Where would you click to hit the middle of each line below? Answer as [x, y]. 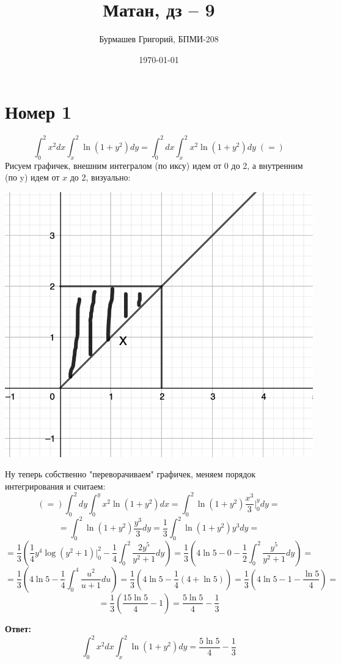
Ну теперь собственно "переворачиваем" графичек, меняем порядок [130, 474]
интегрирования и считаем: [55, 486]
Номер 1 [38, 112]
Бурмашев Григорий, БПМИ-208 [159, 39]
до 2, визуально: [100, 177]
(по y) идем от [32, 177]
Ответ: [18, 628]
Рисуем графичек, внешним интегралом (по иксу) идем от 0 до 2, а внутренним [154, 165]
